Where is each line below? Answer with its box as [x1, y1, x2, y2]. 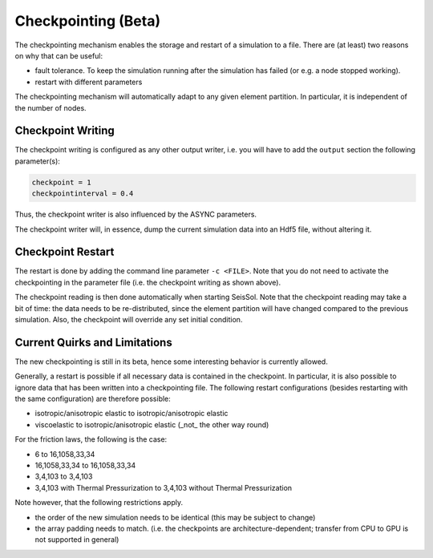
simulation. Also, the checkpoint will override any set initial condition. [14, 315, 243, 325]
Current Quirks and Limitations [14, 335, 172, 349]
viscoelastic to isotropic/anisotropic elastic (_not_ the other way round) [34, 419, 269, 429]
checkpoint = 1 [31, 177, 91, 187]
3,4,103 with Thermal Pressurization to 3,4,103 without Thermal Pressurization [34, 483, 293, 492]
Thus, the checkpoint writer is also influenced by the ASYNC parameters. [14, 209, 257, 220]
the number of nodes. [14, 103, 87, 112]
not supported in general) [34, 535, 119, 544]
